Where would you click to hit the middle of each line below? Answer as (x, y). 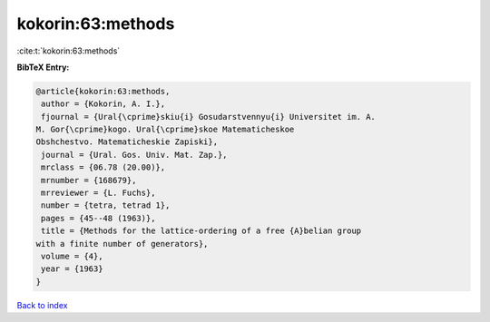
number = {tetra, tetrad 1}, (106, 205)
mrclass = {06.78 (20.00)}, (103, 167)
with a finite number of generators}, (122, 244)
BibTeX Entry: (43, 67)
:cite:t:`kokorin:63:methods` (69, 51)
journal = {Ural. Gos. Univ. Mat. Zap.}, (134, 155)
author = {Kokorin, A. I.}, (103, 104)
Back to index (42, 305)
